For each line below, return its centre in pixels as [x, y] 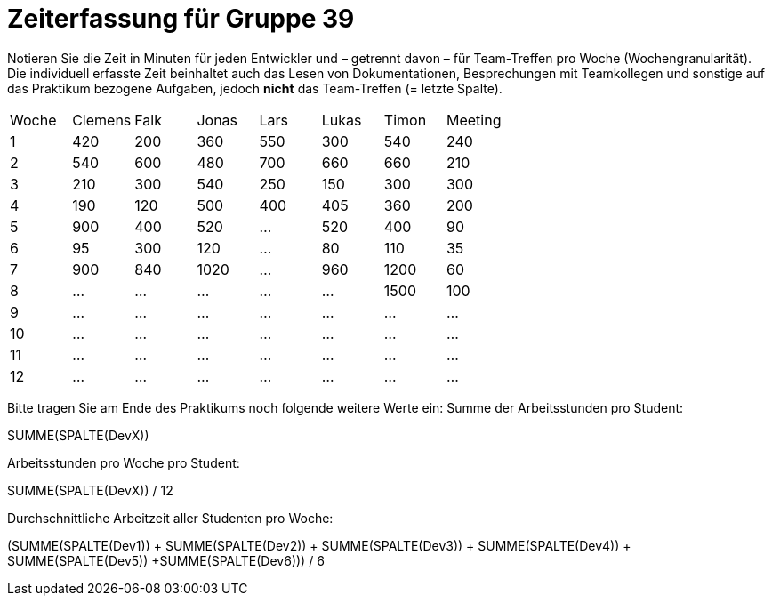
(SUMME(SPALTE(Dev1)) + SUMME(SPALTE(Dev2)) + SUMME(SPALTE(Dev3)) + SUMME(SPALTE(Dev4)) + [319, 545]
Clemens [102, 120]
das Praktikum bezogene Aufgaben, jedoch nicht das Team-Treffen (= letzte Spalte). [255, 88]
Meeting [474, 120]
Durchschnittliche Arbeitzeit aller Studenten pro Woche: [170, 518]
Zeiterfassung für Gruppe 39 [181, 19]
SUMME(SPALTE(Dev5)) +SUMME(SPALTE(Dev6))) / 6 [166, 560]
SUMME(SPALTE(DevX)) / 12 [90, 490]
